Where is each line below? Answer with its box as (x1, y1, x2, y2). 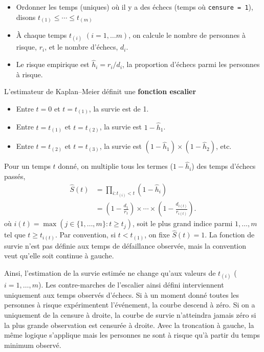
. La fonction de (205, 229, 255, 240)
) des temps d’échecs (191, 161, 256, 171)
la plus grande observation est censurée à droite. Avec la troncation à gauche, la (4, 319, 254, 330)
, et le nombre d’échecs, (45, 41, 118, 52)
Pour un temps (4, 161, 51, 171)
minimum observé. (4, 339, 61, 350)
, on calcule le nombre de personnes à (128, 30, 246, 40)
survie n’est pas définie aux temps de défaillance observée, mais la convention (4, 240, 247, 251)
